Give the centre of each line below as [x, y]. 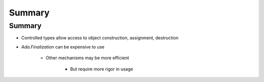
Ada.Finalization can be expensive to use [63, 47]
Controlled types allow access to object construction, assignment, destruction [100, 38]
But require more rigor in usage [102, 69]
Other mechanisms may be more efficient [88, 58]
